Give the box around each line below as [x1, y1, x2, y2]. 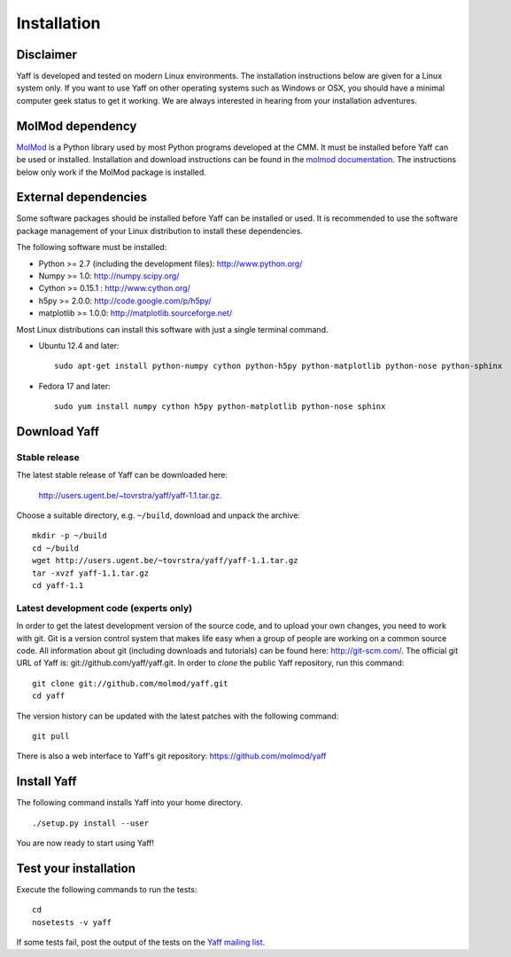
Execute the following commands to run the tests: [16, 883, 197, 895]
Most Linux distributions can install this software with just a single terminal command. [16, 324, 329, 334]
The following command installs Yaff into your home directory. [16, 797, 244, 808]
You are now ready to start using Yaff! [16, 837, 155, 848]
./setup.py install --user [32, 818, 150, 828]
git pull [32, 731, 70, 741]
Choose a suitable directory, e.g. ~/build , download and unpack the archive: [16, 510, 301, 521]
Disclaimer [16, 47, 77, 62]
